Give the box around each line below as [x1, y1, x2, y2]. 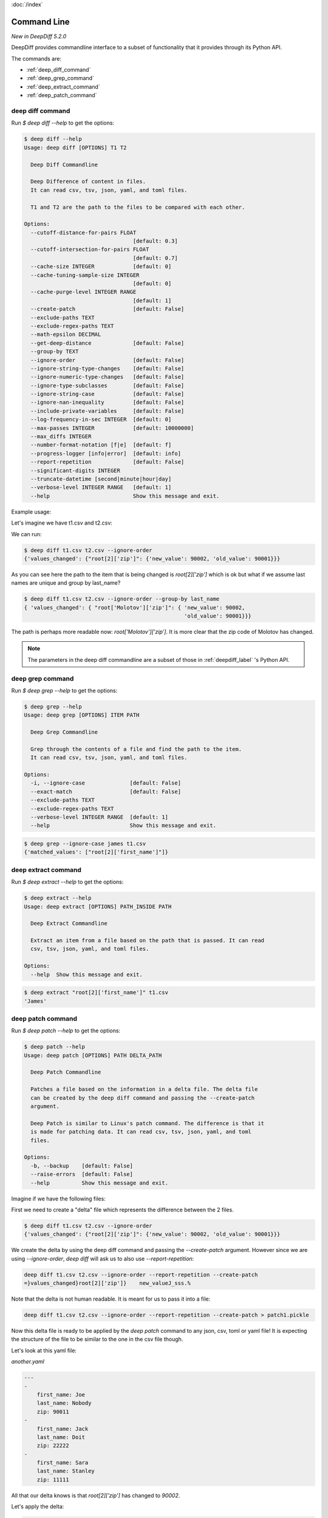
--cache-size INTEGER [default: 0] [30, 263, 172, 270]
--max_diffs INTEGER [30, 433, 92, 440]
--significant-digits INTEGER [30, 467, 121, 474]
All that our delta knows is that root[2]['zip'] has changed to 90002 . [11, 1491, 180, 1499]
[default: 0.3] [132, 237, 179, 245]
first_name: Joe [36, 1391, 85, 1398]
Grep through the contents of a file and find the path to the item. [30, 746, 242, 752]
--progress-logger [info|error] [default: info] [30, 450, 182, 457]
